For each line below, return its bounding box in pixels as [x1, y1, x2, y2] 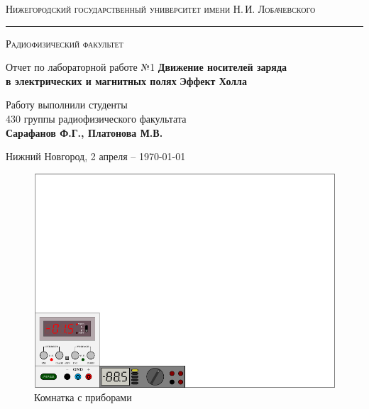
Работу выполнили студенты [6, 97, 128, 112]
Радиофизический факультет [6, 35, 123, 50]
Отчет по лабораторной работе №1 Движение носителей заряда [6, 60, 287, 74]
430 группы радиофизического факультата [6, 111, 187, 125]
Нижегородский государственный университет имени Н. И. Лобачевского [6, 1, 316, 16]
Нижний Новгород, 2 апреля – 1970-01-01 [6, 149, 186, 164]
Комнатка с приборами [34, 390, 132, 405]
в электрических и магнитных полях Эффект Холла [6, 73, 247, 88]
